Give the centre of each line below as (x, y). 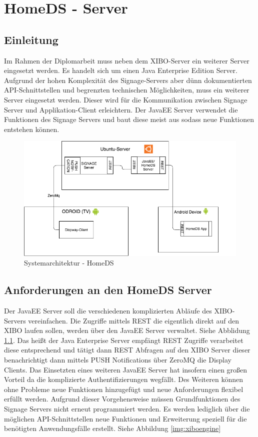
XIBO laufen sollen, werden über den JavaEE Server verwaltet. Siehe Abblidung (127, 330)
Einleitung (31, 39)
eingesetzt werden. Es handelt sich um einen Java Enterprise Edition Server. (121, 70)
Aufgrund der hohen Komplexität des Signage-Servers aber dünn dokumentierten (128, 80)
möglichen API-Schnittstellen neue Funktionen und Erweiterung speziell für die (125, 418)
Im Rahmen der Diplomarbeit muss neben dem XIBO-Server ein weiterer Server (127, 60)
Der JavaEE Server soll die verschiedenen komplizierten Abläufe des (108, 311)
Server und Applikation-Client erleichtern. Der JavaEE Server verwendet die (121, 109)
